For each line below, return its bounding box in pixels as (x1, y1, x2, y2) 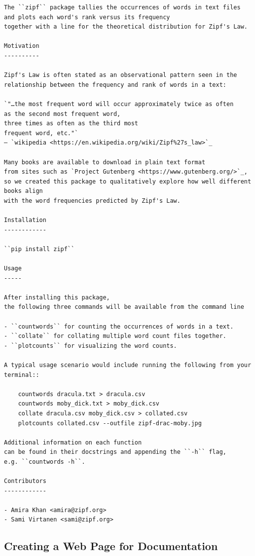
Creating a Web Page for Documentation (4, 538, 218, 554)
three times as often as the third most (4, 120, 139, 127)
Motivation (4, 42, 39, 50)
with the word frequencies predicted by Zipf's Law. (4, 197, 181, 204)
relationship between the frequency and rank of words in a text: (4, 81, 227, 88)
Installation (4, 217, 46, 224)
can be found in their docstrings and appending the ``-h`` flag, (4, 448, 227, 456)
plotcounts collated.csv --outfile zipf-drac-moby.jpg (18, 419, 202, 427)
